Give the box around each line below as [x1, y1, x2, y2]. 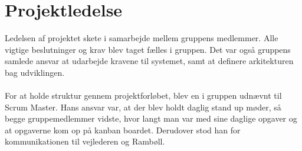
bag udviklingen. [5, 66, 65, 78]
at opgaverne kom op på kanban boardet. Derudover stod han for [5, 123, 241, 136]
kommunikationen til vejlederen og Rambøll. [5, 135, 165, 147]
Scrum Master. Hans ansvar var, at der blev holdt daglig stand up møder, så [5, 100, 281, 113]
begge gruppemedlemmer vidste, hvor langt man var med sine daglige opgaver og [5, 112, 297, 125]
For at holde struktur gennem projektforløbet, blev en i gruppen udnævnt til [5, 89, 282, 102]
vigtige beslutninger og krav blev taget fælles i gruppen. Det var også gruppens [5, 43, 291, 55]
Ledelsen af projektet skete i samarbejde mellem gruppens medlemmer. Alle [5, 32, 278, 44]
